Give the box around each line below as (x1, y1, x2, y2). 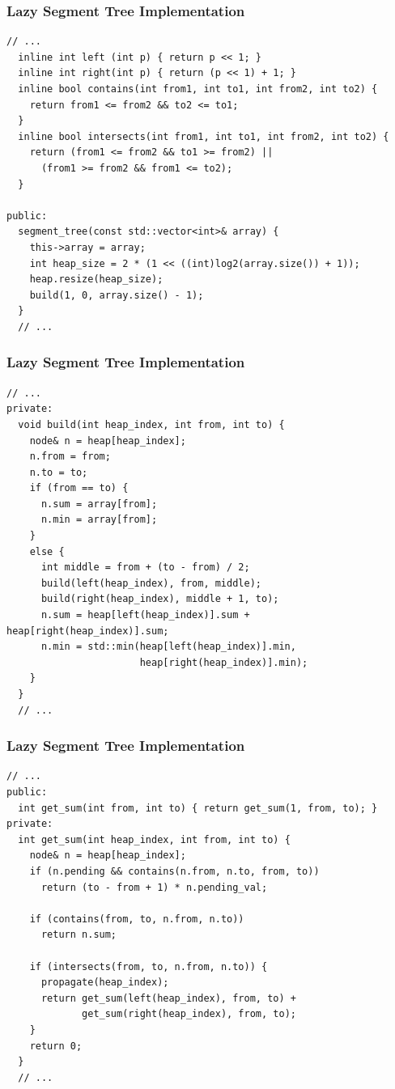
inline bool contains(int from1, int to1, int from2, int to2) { (18, 83, 378, 95)
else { (29, 545, 65, 557)
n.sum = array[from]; (40, 498, 158, 510)
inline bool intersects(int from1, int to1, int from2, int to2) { (18, 130, 389, 142)
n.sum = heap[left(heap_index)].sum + (40, 609, 250, 621)
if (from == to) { (29, 482, 129, 494)
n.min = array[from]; (40, 514, 158, 526)
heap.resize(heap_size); (29, 273, 164, 286)
